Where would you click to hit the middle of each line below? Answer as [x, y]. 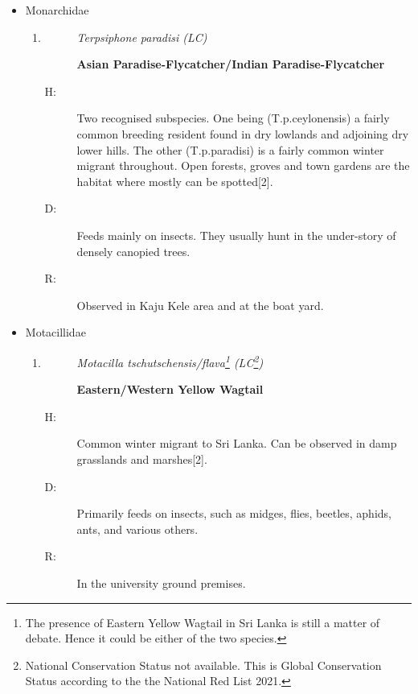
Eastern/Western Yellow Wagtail [170, 389]
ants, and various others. [137, 529]
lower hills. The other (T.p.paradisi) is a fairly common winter [230, 149]
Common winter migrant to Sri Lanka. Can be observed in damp [237, 443]
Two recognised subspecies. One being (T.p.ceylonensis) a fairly [233, 118]
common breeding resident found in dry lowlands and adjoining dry [243, 133]
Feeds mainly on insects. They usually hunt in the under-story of [236, 235]
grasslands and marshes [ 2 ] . [142, 459]
